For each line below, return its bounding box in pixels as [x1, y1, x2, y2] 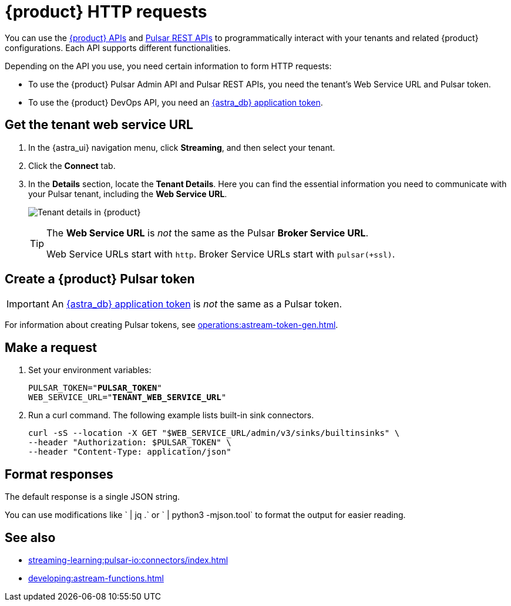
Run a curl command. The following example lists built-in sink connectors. [28, 410, 314, 421]
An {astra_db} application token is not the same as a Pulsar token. [51, 298, 342, 310]
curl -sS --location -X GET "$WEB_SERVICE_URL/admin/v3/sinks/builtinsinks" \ [28, 428, 400, 438]
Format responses [5, 466, 113, 482]
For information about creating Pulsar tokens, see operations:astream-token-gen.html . [5, 320, 338, 330]
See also [5, 530, 56, 545]
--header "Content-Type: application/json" [28, 447, 231, 457]
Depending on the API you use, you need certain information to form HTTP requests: [5, 60, 332, 71]
